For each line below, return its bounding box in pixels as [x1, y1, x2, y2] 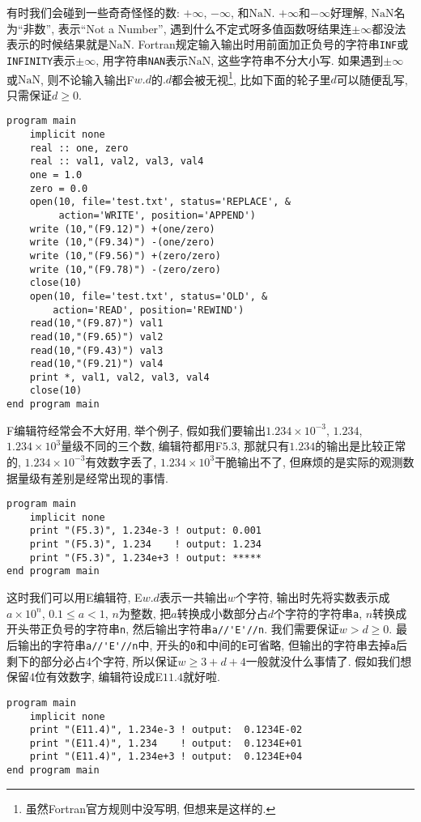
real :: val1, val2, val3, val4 [29, 155, 204, 168]
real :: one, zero [29, 142, 129, 154]
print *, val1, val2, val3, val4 [29, 371, 210, 383]
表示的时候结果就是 [6, 36, 108, 53]
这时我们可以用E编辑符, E [6, 589, 142, 606]
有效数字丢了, [85, 453, 157, 470]
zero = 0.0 [29, 182, 88, 194]
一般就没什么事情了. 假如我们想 [245, 652, 412, 669]
